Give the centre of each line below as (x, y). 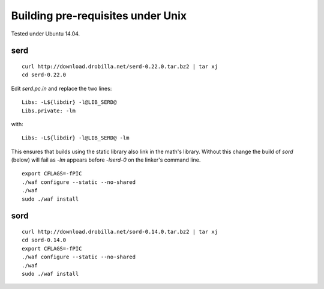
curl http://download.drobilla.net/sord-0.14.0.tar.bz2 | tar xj (120, 232)
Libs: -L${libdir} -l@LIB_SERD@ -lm (76, 138)
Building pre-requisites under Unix (99, 16)
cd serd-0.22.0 (44, 75)
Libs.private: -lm (49, 111)
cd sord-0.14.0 (44, 240)
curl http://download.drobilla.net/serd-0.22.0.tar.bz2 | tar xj (120, 66)
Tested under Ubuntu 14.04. (46, 34)
